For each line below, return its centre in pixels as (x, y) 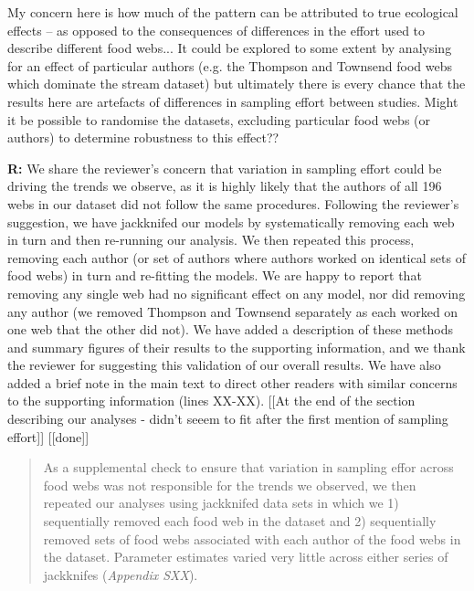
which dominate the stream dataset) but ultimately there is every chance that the (237, 84)
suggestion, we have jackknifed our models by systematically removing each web (231, 222)
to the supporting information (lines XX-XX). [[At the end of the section (211, 401)
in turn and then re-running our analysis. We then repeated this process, (211, 240)
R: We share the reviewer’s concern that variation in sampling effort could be (225, 168)
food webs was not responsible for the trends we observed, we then (230, 485)
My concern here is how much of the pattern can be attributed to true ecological (233, 12)
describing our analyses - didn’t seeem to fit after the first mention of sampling (228, 419)
